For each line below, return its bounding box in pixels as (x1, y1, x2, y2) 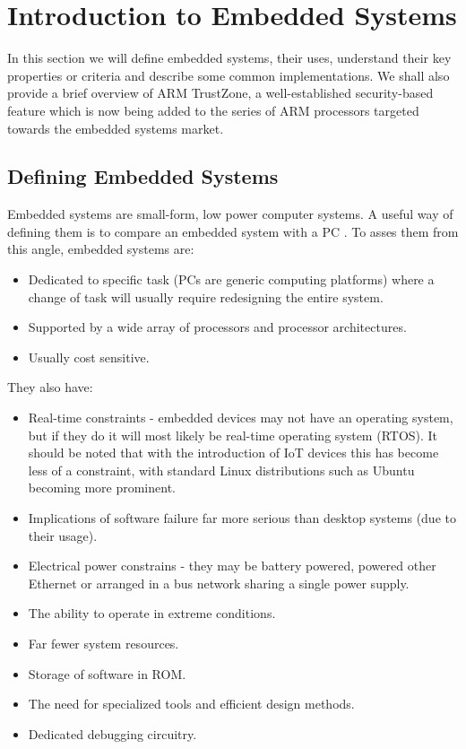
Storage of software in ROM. (28, 664, 186, 683)
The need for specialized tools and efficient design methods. (28, 694, 355, 713)
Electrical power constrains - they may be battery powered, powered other (28, 556, 436, 575)
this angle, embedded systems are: (7, 240, 194, 258)
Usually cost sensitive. (28, 347, 150, 366)
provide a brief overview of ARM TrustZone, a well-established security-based (7, 83, 434, 102)
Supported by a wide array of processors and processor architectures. (28, 318, 407, 336)
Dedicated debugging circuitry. (28, 724, 197, 743)
